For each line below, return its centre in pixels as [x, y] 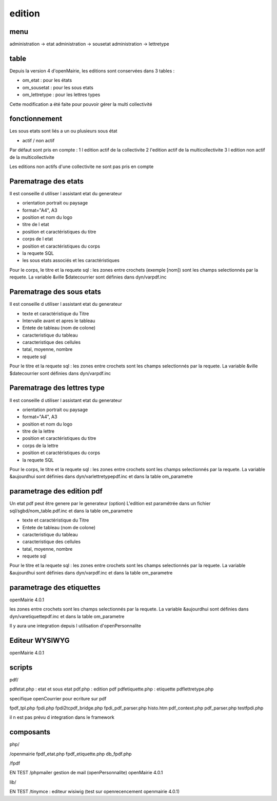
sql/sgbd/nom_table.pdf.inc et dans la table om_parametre [71, 511]
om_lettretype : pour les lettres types [61, 95]
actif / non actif [38, 140]
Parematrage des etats [47, 181]
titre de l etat [36, 225]
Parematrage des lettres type [57, 388]
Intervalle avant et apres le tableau [59, 321]
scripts [21, 667]
